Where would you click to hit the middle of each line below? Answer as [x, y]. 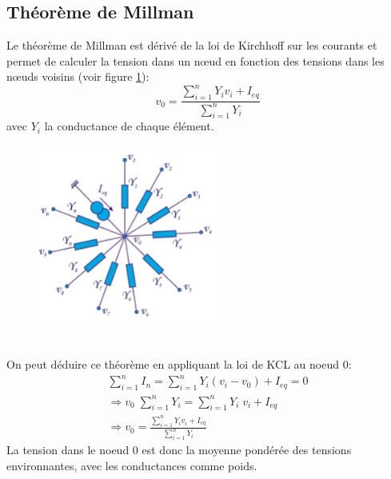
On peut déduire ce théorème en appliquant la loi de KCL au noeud [173, 364]
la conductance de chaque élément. [129, 126]
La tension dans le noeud [68, 450]
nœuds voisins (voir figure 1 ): [78, 76]
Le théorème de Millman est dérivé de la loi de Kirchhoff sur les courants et [192, 45]
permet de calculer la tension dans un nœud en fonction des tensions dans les [195, 60]
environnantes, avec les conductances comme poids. [132, 465]
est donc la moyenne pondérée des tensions [247, 450]
